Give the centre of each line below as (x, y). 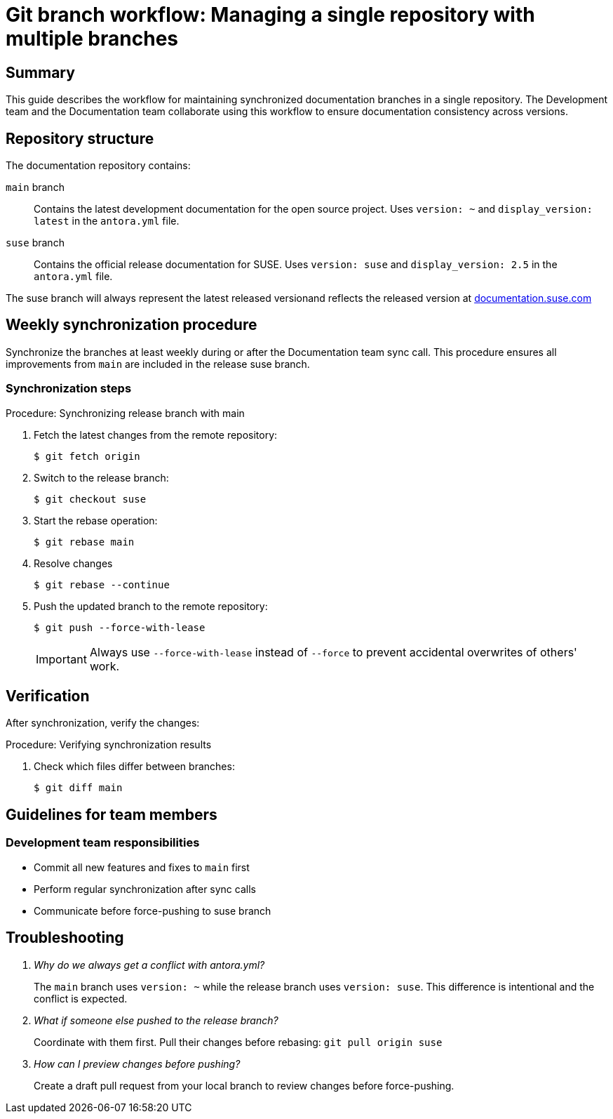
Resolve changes (73, 563)
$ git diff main (78, 788)
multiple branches (92, 39)
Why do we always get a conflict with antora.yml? (149, 965)
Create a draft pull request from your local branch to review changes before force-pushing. (244, 1085)
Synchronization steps (69, 389)
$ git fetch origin (87, 456)
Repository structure (80, 138)
